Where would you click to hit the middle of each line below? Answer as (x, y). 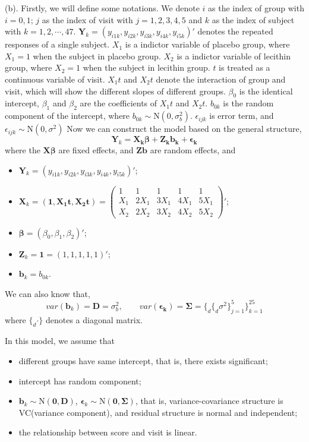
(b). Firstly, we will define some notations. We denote (102, 8)
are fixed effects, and (96, 149)
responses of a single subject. (57, 44)
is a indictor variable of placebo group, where (207, 44)
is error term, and (242, 116)
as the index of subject (253, 19)
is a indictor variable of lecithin (234, 56)
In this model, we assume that (60, 341)
